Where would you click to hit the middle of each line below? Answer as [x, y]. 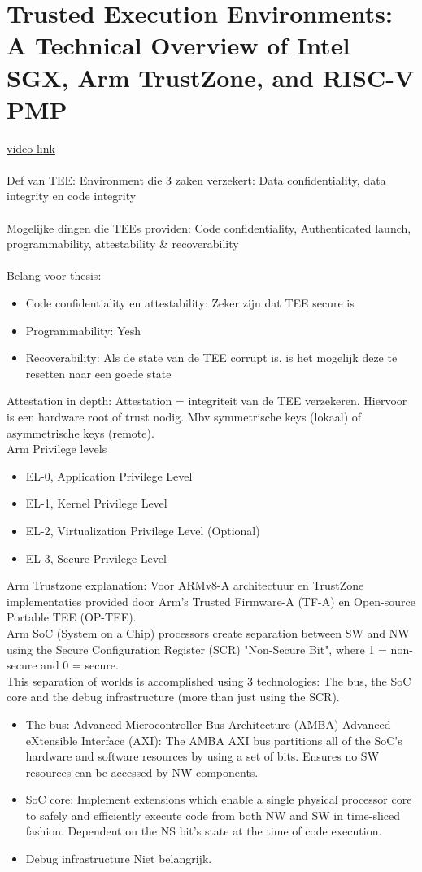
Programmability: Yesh [83, 330]
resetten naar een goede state [98, 373]
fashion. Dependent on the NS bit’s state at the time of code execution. [204, 831]
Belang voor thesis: [54, 275]
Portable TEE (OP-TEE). [72, 617]
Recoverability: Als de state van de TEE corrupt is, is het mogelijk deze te [211, 358]
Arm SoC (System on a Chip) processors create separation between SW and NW [208, 632]
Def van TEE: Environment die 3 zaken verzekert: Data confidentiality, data [196, 179]
